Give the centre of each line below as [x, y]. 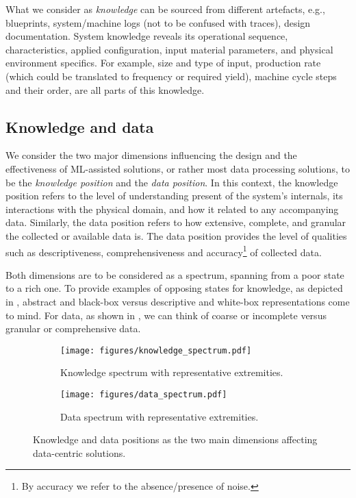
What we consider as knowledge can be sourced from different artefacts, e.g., [165, 9]
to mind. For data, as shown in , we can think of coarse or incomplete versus [166, 315]
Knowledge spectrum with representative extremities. [172, 372]
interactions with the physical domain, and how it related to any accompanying [172, 209]
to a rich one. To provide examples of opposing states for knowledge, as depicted [174, 288]
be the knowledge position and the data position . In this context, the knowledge [172, 182]
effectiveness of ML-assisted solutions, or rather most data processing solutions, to [178, 168]
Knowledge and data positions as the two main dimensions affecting [175, 439]
